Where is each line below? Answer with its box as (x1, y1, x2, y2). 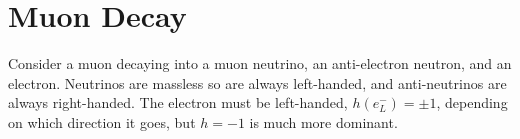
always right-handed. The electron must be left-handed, (8, 92, 348, 113)
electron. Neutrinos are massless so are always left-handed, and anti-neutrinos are (8, 72, 507, 93)
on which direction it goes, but (8, 111, 196, 132)
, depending (436, 92, 508, 113)
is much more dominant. (249, 111, 398, 132)
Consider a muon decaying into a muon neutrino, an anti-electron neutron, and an (8, 53, 512, 74)
